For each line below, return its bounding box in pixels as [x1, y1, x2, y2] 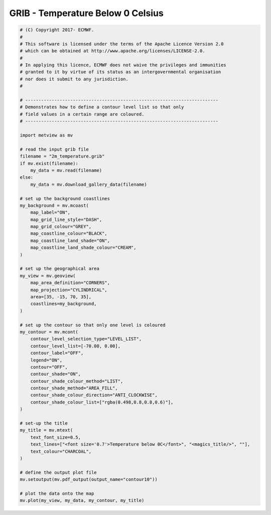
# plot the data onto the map [20, 490, 94, 496]
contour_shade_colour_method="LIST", [30, 378, 123, 384]
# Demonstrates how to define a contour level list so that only [20, 104, 184, 110]
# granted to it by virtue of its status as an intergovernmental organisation [20, 69, 221, 75]
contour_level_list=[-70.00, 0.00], [30, 343, 120, 349]
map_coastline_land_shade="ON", [30, 237, 110, 243]
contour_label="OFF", [30, 350, 84, 356]
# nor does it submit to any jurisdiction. [20, 76, 129, 82]
